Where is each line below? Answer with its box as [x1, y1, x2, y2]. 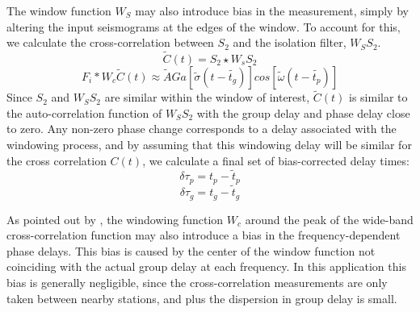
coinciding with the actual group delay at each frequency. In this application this [6, 258, 406, 275]
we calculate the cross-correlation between [6, 34, 214, 51]
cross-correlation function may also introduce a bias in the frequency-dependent [6, 227, 401, 243]
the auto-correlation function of [6, 104, 162, 121]
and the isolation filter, [233, 34, 346, 51]
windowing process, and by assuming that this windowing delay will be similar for [6, 136, 412, 152]
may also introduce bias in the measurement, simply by [135, 2, 409, 19]
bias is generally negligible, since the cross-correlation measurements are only [6, 273, 388, 290]
